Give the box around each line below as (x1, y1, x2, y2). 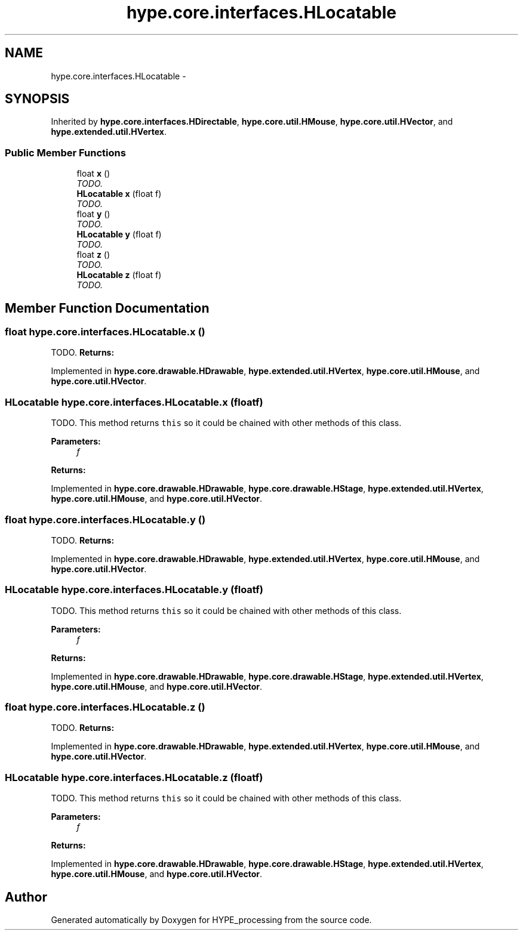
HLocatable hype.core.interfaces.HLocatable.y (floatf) (5, 584, 263, 596)
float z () (76, 249, 110, 260)
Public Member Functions (5, 146, 126, 159)
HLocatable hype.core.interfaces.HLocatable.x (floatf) (5, 396, 263, 408)
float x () (76, 168, 110, 179)
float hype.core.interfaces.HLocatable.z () (5, 701, 205, 714)
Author (5, 889, 47, 905)
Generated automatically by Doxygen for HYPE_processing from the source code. (51, 915, 372, 925)
